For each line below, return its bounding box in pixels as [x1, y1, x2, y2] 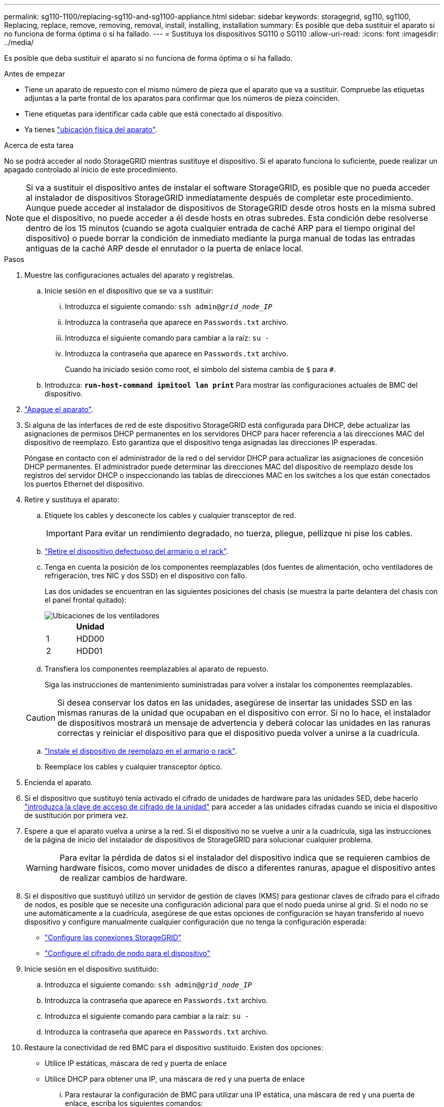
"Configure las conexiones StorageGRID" [45, 933, 181, 942]
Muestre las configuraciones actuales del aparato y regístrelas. [24, 271, 235, 279]
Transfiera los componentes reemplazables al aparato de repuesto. [45, 665, 269, 673]
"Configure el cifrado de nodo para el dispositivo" [45, 949, 210, 957]
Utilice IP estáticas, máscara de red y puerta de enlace [45, 1059, 227, 1067]
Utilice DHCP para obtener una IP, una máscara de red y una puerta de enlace [45, 1075, 305, 1083]
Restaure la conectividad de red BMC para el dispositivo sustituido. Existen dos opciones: [24, 1043, 323, 1052]
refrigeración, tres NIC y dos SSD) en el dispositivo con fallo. [45, 571, 247, 580]
